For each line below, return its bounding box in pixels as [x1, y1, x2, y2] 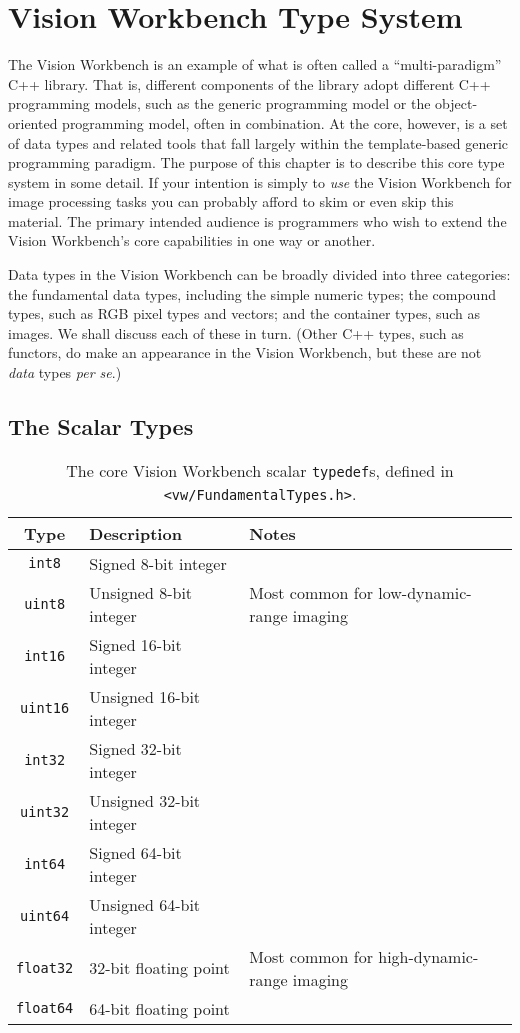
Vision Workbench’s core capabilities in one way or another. [8, 230, 376, 251]
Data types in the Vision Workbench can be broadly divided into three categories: [8, 264, 511, 285]
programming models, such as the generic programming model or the [8, 93, 431, 114]
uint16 [20, 699, 70, 716]
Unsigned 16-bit [89, 684, 201, 708]
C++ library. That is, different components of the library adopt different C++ [8, 73, 491, 94]
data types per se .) [8, 362, 122, 383]
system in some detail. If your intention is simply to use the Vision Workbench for [8, 171, 512, 192]
